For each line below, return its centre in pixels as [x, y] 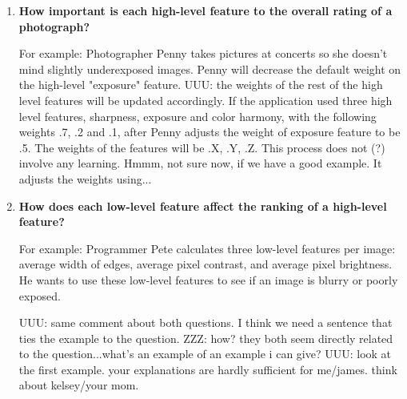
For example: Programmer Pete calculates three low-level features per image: [207, 248]
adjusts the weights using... [85, 178]
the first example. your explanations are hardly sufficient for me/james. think [208, 369]
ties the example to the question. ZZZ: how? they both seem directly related [206, 338]
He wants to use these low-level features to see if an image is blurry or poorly [208, 279]
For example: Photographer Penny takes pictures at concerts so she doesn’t [203, 53]
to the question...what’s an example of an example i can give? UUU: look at [205, 354]
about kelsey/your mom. [79, 385]
